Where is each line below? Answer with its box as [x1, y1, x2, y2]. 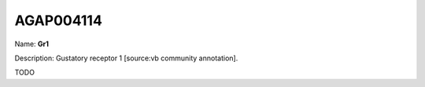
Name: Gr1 [14, 39, 50, 49]
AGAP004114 [14, 12, 102, 29]
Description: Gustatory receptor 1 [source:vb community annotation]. [14, 53, 238, 63]
